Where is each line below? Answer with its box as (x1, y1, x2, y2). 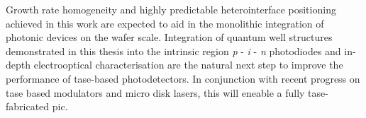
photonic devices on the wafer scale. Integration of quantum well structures (6, 30, 333, 45)
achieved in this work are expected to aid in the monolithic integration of (6, 16, 324, 30)
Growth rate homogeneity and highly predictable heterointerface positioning (6, 2, 336, 16)
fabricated (6, 99, 50, 114)
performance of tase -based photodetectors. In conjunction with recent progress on (6, 71, 360, 85)
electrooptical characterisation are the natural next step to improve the (33, 57, 343, 72)
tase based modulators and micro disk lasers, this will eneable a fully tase (6, 85, 326, 100)
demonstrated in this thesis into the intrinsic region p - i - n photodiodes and (6, 43, 341, 58)
